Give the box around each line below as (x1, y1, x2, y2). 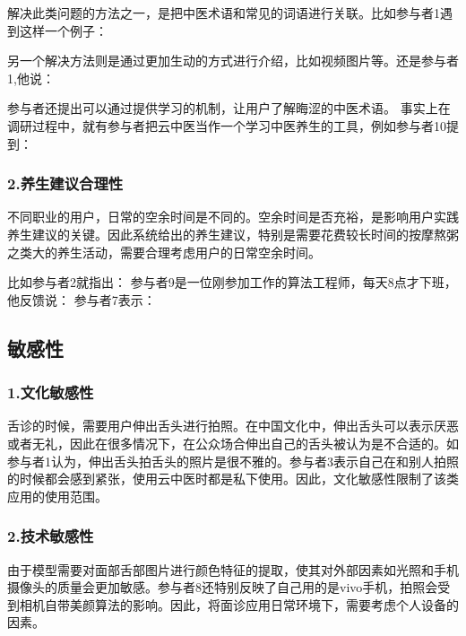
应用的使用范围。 (7, 486, 108, 505)
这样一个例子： (19, 21, 108, 39)
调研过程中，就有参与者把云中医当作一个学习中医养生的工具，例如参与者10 (7, 116, 446, 135)
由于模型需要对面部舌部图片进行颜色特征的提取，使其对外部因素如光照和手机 (7, 560, 459, 579)
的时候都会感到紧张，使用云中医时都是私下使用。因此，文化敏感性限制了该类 (7, 469, 459, 488)
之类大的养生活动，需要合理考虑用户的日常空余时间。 (7, 242, 321, 261)
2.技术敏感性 (7, 525, 94, 547)
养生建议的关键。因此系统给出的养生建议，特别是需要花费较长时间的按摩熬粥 (7, 224, 459, 243)
